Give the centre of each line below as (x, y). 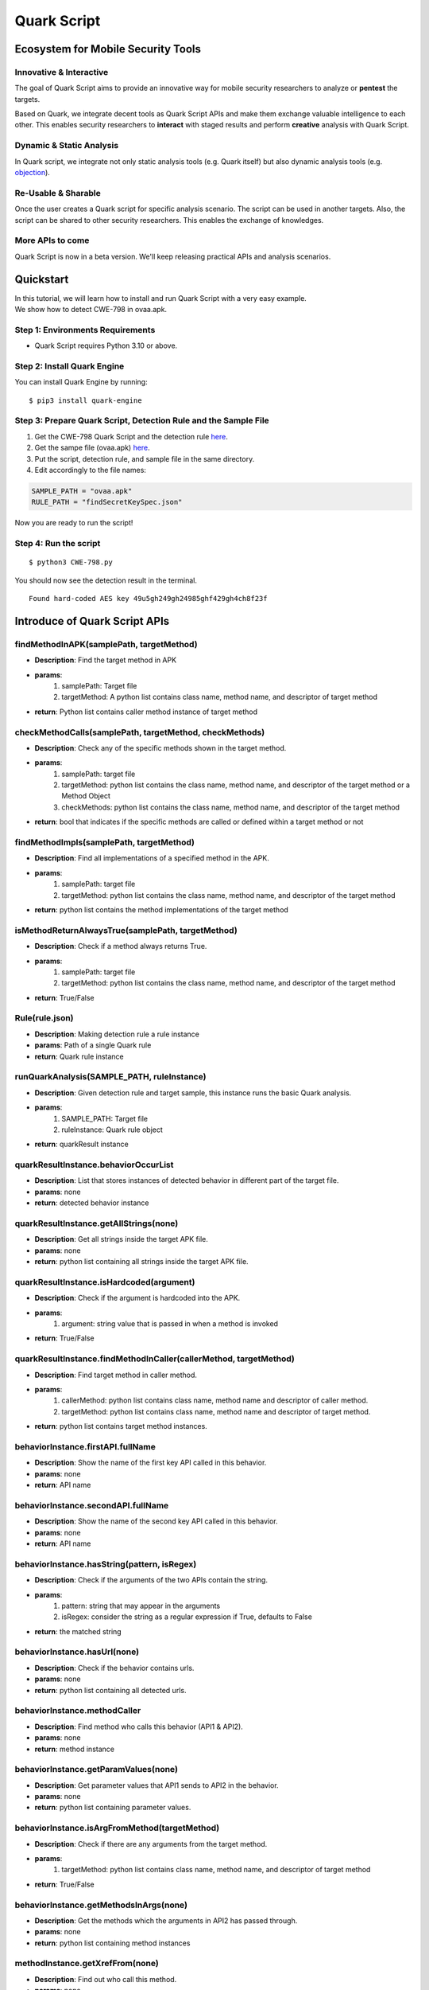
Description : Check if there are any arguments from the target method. (151, 1844)
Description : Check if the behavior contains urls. (114, 1668)
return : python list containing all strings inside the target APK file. (142, 1262)
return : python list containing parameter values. (113, 1808)
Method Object (86, 796)
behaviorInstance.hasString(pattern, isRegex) (106, 1564)
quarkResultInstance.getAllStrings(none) (97, 1223)
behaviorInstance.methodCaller (78, 1711)
